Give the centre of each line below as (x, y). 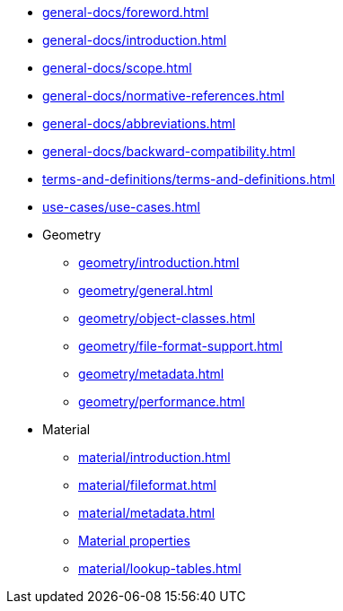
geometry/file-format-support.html (180, 346)
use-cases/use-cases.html (122, 207)
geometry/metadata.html (151, 374)
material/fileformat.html (147, 485)
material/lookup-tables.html (160, 568)
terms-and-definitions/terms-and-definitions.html (189, 179)
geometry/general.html (146, 290)
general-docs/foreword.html (126, 12)
